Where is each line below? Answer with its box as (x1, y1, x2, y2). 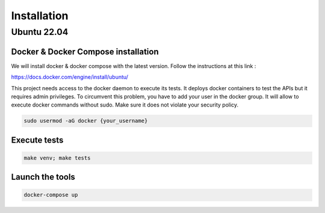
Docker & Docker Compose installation (11, 46, 159, 57)
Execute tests (11, 135, 64, 145)
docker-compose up (23, 191, 78, 199)
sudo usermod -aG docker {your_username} (23, 117, 148, 125)
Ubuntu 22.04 (11, 26, 69, 37)
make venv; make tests (23, 154, 91, 161)
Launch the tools (11, 172, 75, 182)
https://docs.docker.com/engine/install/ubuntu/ (11, 73, 129, 81)
